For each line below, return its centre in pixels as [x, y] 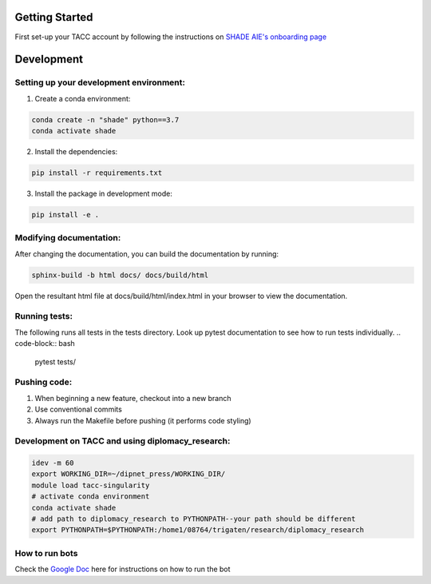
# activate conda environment [91, 497]
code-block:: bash [45, 344]
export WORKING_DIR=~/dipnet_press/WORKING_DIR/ [129, 474]
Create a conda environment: [83, 98]
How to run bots [46, 553]
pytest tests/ [55, 362]
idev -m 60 [53, 463]
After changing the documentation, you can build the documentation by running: [147, 254]
